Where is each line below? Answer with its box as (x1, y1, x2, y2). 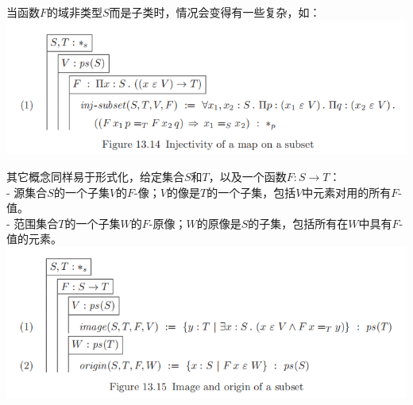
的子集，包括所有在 (248, 214, 349, 231)
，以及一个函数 (208, 168, 287, 185)
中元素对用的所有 (302, 183, 392, 200)
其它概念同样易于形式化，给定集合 (6, 168, 184, 185)
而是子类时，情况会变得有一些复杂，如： (109, 4, 321, 20)
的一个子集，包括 (206, 183, 296, 200)
